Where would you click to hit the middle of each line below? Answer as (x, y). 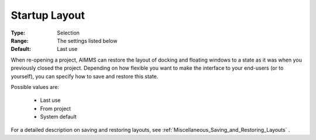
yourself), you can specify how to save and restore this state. (85, 76)
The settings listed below (87, 40)
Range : (20, 40)
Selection (68, 33)
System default (59, 117)
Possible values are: (35, 87)
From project (56, 108)
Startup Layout (48, 15)
